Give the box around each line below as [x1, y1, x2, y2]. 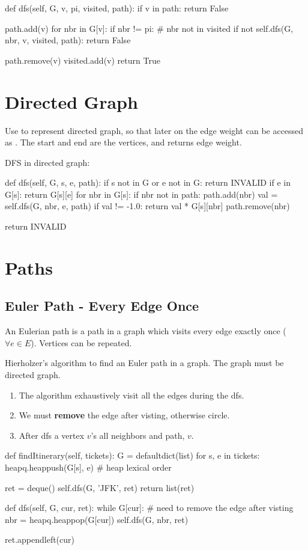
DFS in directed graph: [5, 156, 90, 168]
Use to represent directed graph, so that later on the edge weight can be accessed [5, 124, 304, 136]
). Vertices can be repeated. [31, 336, 132, 349]
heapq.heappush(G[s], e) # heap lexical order [5, 460, 172, 473]
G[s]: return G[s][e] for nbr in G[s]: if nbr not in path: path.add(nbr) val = [5, 188, 278, 200]
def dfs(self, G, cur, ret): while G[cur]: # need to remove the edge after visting [5, 501, 294, 514]
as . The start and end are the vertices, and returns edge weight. [5, 136, 242, 148]
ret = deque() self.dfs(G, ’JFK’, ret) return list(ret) [5, 481, 195, 493]
